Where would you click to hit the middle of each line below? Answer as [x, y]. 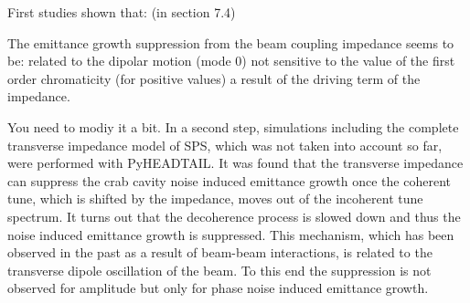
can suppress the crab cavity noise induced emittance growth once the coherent [229, 180]
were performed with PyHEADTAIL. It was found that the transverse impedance [235, 163]
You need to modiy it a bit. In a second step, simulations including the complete [233, 126]
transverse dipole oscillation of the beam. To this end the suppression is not [219, 270]
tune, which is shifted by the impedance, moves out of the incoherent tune [215, 199]
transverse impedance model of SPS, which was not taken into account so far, [225, 145]
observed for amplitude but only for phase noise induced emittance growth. [218, 288]
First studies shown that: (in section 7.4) [122, 12]
